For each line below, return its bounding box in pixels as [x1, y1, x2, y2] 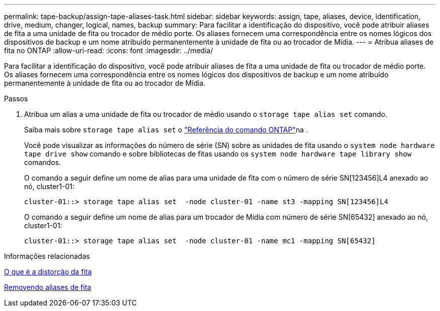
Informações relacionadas [4, 252, 90, 260]
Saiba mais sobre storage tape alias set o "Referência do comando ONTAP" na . [24, 125, 308, 134]
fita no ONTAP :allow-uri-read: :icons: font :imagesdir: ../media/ [4, 46, 213, 55]
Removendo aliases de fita [4, 283, 91, 291]
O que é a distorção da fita [4, 267, 92, 276]
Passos [4, 94, 28, 103]
